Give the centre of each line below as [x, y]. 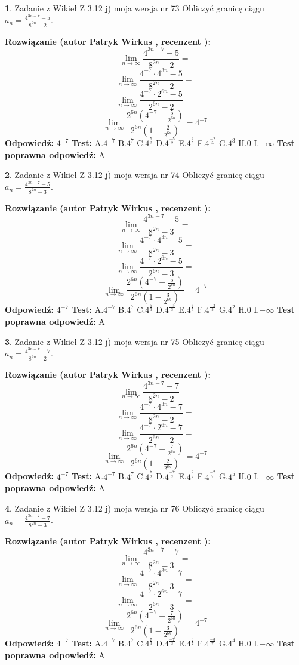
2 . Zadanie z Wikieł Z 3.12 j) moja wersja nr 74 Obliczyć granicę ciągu [135, 175]
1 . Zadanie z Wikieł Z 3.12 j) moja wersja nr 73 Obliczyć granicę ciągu [135, 8]
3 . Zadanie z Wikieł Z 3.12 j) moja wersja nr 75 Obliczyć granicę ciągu [135, 341]
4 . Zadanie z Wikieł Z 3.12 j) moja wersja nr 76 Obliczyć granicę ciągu [135, 508]
